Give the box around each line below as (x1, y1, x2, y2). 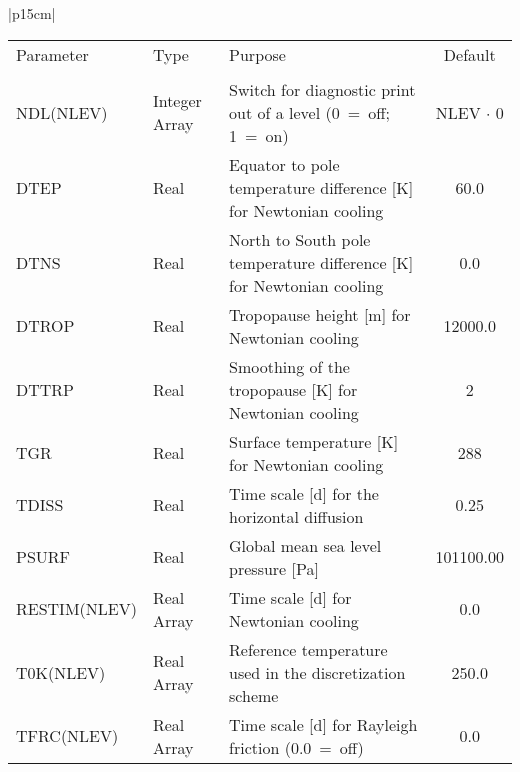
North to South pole (229, 227, 371, 251)
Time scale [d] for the (229, 481, 379, 505)
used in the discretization (229, 660, 406, 684)
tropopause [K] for (229, 377, 358, 401)
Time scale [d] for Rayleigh (229, 712, 418, 736)
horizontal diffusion (229, 504, 364, 528)
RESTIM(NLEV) (16, 597, 137, 621)
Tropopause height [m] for (229, 302, 411, 326)
